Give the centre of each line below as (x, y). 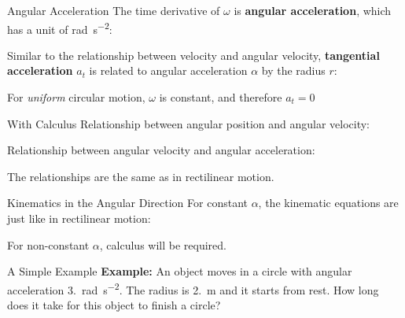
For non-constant (48, 244)
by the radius (293, 70)
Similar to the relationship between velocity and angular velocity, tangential (193, 55)
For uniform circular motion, (76, 97)
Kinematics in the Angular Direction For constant (127, 203)
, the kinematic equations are (328, 203)
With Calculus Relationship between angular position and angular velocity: (189, 123)
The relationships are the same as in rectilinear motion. (141, 176)
